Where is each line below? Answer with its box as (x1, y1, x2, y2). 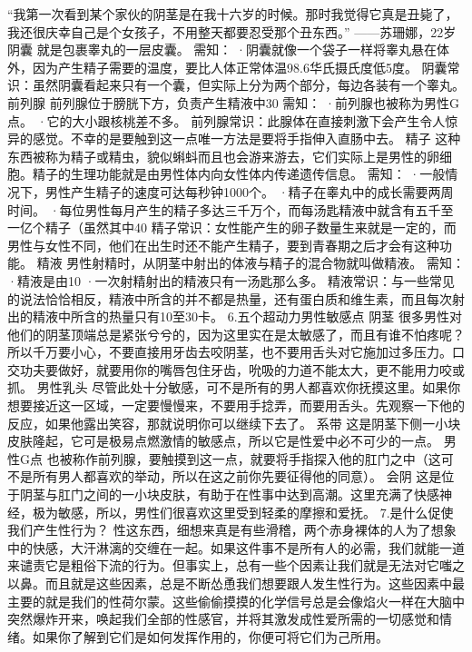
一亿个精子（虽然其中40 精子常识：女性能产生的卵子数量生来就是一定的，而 (7, 218, 457, 237)
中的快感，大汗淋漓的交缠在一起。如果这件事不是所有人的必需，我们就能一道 (7, 538, 465, 557)
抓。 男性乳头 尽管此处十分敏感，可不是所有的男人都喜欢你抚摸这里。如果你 (7, 378, 461, 397)
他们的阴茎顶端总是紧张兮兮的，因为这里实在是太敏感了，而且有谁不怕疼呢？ (7, 324, 465, 343)
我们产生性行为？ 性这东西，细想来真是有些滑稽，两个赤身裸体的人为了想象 (7, 520, 457, 539)
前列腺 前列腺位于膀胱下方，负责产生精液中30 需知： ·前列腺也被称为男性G (7, 93, 459, 112)
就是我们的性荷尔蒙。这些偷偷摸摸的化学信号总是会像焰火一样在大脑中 (44, 591, 465, 610)
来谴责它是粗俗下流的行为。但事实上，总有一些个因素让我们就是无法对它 (7, 556, 439, 575)
